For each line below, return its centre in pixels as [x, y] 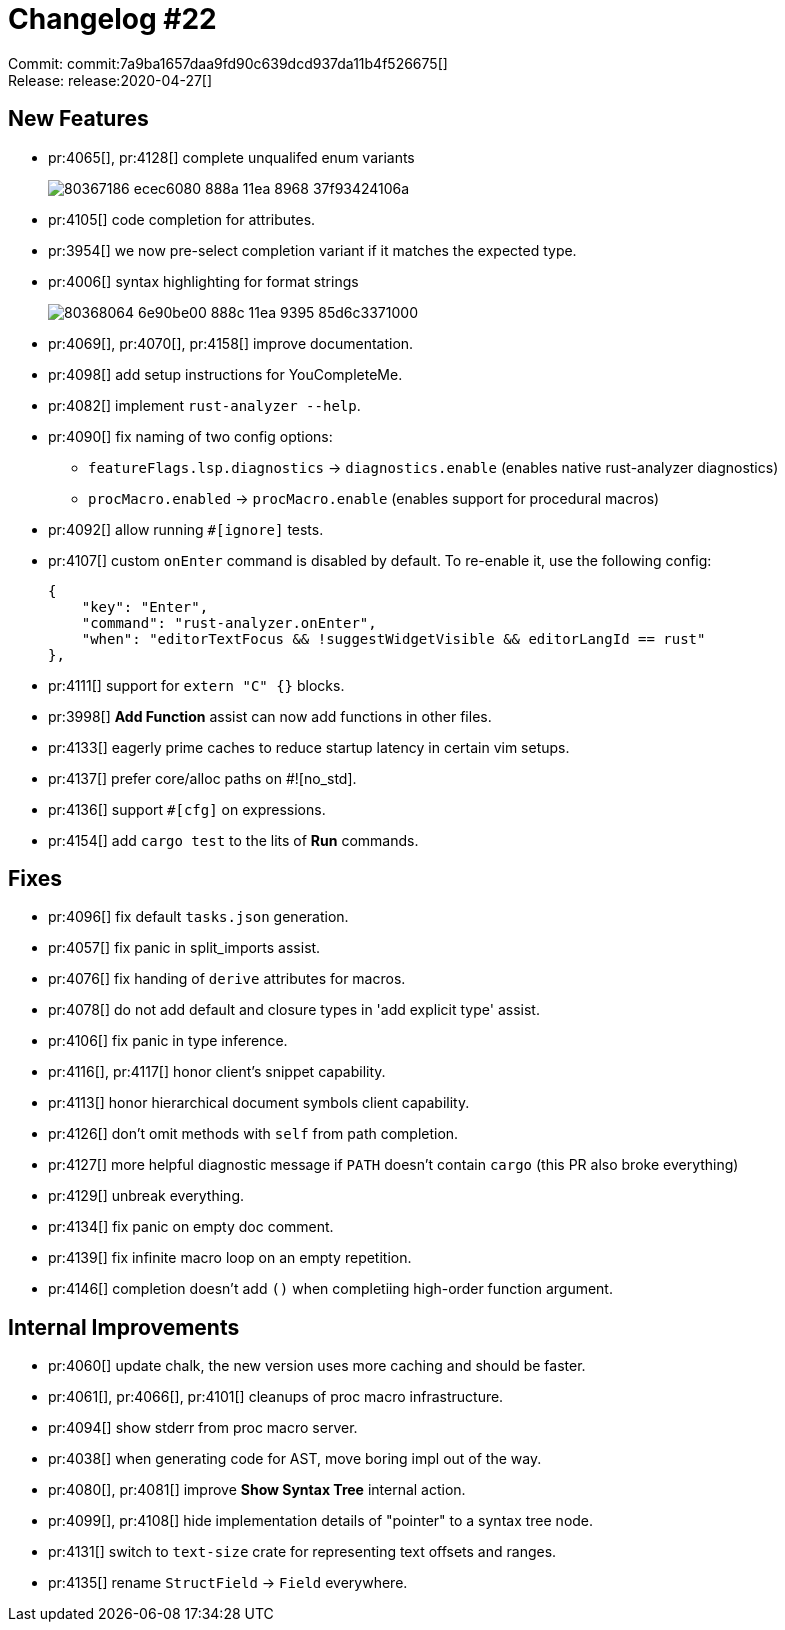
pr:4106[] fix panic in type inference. [168, 1041]
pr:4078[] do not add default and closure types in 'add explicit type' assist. [294, 1010]
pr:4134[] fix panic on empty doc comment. [191, 1227]
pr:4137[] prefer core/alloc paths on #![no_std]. [202, 778]
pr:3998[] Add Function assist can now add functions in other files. [270, 716]
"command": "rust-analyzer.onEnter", [229, 622]
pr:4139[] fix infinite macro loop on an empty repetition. [230, 1258]
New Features [78, 119]
